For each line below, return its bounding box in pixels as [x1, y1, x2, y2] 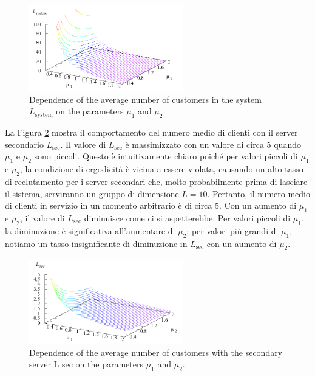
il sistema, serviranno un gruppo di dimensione [5, 187, 179, 200]
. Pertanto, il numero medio [207, 187, 310, 200]
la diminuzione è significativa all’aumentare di [5, 224, 175, 237]
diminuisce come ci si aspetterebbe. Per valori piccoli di [84, 211, 291, 224]
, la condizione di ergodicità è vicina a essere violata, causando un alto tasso [20, 162, 303, 175]
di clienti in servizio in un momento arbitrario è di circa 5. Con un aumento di [5, 199, 297, 212]
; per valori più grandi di [186, 224, 279, 237]
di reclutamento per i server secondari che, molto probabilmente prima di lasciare [5, 175, 308, 187]
